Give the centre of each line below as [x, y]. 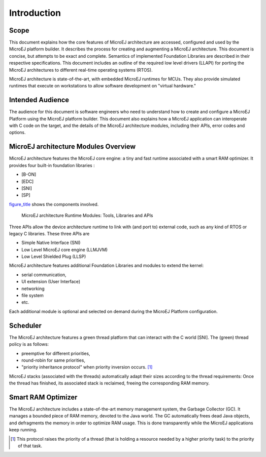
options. [17, 132]
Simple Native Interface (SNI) [51, 243]
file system [33, 295]
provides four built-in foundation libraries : [52, 165]
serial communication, [44, 275]
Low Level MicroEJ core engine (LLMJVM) [65, 249]
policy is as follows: [29, 344]
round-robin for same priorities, [53, 360]
